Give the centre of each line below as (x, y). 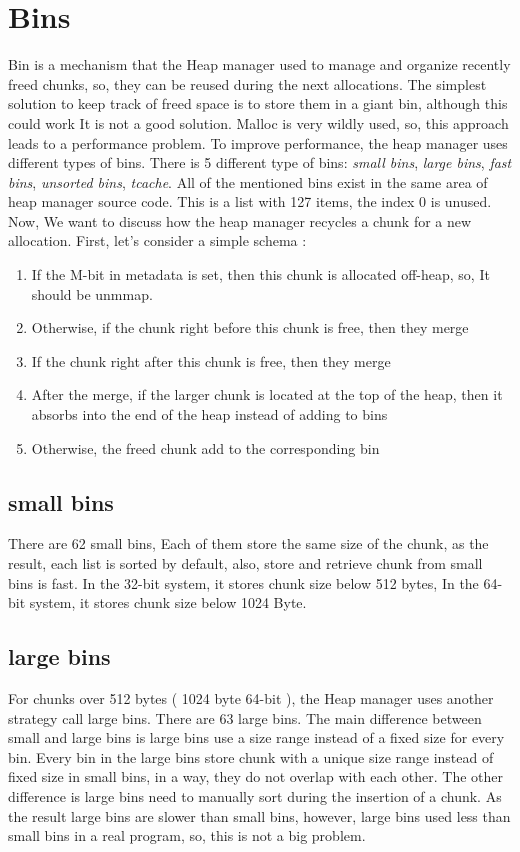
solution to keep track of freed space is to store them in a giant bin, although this (258, 103)
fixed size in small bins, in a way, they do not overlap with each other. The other (255, 776)
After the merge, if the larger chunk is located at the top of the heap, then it (267, 394)
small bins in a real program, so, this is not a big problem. (187, 835)
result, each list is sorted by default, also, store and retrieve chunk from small (245, 563)
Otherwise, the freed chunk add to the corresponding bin (205, 447)
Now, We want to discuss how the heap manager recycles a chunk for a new (240, 220)
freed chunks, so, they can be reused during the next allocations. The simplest (247, 83)
